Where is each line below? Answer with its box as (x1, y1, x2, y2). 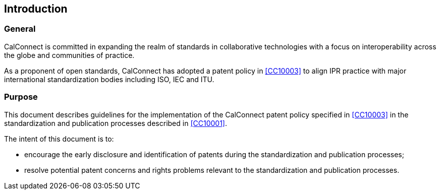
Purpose (4, 92, 38, 102)
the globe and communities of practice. (4, 50, 135, 59)
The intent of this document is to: (4, 134, 114, 143)
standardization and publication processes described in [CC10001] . (4, 118, 227, 127)
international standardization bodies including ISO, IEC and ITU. (4, 75, 214, 84)
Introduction (4, 3, 68, 15)
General (4, 24, 36, 34)
